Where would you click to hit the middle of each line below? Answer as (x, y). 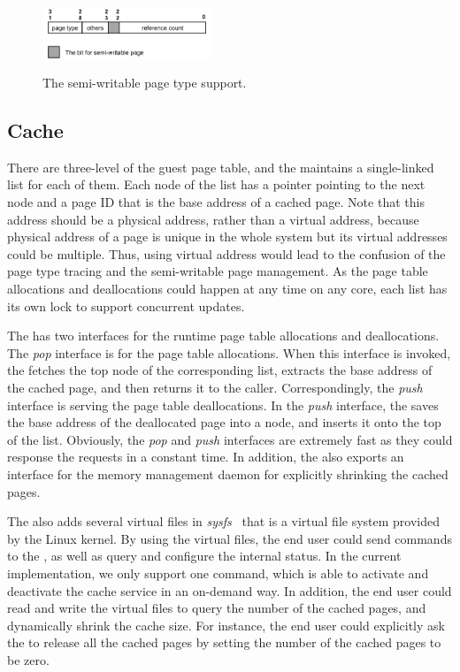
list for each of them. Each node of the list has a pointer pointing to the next (216, 184)
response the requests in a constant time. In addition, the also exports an (206, 457)
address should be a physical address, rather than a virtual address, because (213, 219)
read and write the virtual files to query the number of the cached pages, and (217, 608)
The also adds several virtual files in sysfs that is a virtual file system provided (224, 521)
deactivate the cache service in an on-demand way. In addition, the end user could (230, 590)
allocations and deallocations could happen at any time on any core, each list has (227, 289)
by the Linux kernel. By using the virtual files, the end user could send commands (230, 538)
